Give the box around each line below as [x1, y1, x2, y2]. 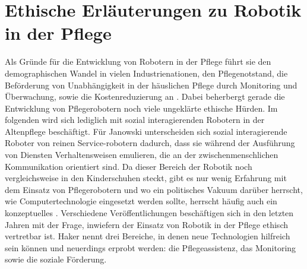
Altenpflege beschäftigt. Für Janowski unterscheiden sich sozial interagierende [5, 125, 287, 137]
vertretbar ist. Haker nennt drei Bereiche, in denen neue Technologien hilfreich [5, 230, 290, 242]
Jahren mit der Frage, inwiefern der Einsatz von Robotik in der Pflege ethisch [5, 218, 288, 230]
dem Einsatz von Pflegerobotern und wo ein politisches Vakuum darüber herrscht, [5, 183, 303, 195]
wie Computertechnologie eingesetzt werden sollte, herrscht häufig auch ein [5, 195, 277, 207]
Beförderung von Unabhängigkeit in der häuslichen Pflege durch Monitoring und [5, 78, 297, 91]
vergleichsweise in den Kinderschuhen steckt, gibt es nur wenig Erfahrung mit [5, 172, 287, 184]
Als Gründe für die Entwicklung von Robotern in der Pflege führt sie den [5, 55, 271, 68]
